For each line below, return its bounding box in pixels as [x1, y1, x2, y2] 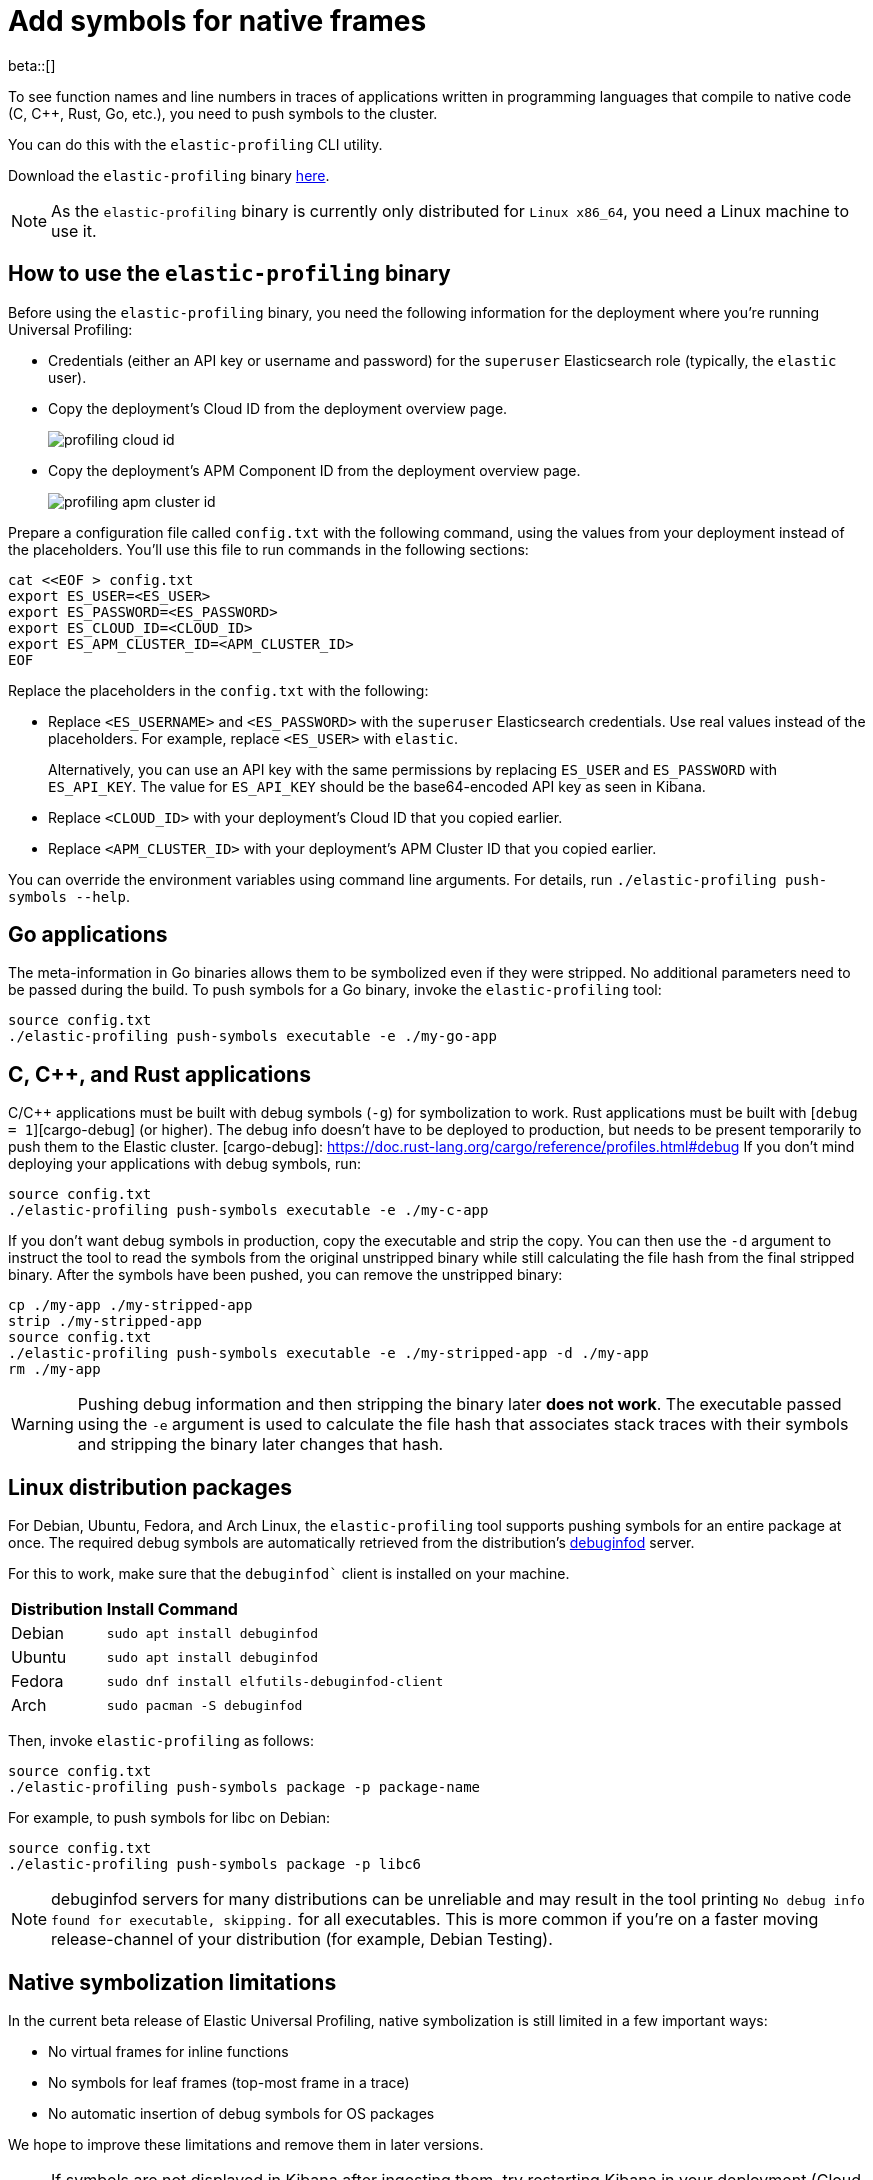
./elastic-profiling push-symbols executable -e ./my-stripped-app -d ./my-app [8, 1345, 649, 1362]
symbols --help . [8, 887, 131, 905]
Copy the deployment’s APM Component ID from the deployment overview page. [48, 461, 581, 479]
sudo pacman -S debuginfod [106, 1697, 303, 1713]
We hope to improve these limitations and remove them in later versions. [8, 2135, 484, 2153]
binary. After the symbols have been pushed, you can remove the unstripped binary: [8, 1266, 563, 1284]
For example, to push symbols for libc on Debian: [8, 1809, 331, 1827]
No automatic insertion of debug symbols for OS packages [48, 2104, 435, 2122]
